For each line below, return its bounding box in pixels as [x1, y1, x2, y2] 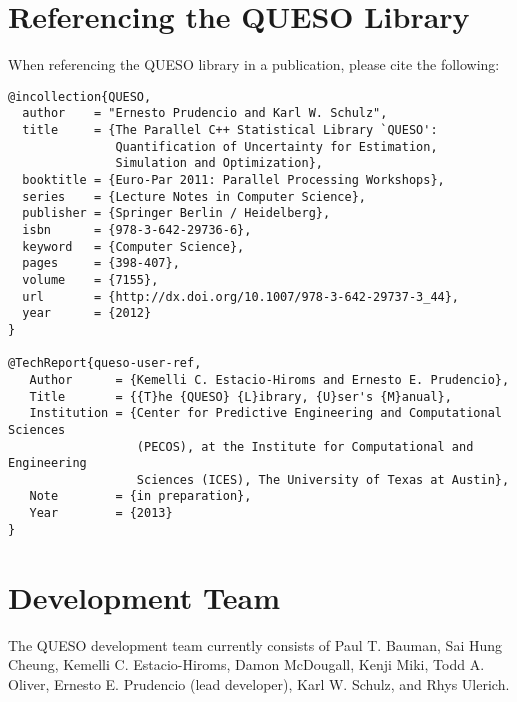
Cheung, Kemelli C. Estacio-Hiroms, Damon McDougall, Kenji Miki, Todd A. [8, 654, 485, 675]
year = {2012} [22, 306, 152, 321]
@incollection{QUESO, [8, 89, 152, 104]
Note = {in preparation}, [29, 489, 252, 504]
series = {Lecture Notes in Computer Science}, [22, 189, 366, 204]
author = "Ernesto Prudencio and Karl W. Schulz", [22, 106, 388, 121]
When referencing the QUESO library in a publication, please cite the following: [8, 54, 500, 75]
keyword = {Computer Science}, [22, 239, 245, 254]
